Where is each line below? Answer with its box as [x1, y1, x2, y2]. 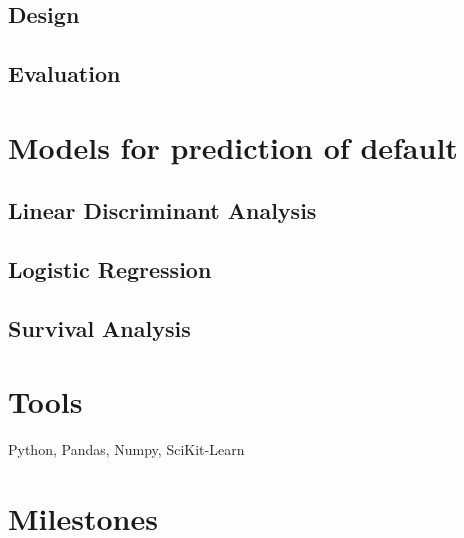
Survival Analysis [8, 312, 191, 343]
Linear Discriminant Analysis [8, 195, 317, 226]
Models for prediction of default [8, 126, 458, 167]
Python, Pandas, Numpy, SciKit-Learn [8, 439, 245, 460]
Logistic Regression [8, 254, 212, 285]
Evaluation [8, 58, 121, 89]
